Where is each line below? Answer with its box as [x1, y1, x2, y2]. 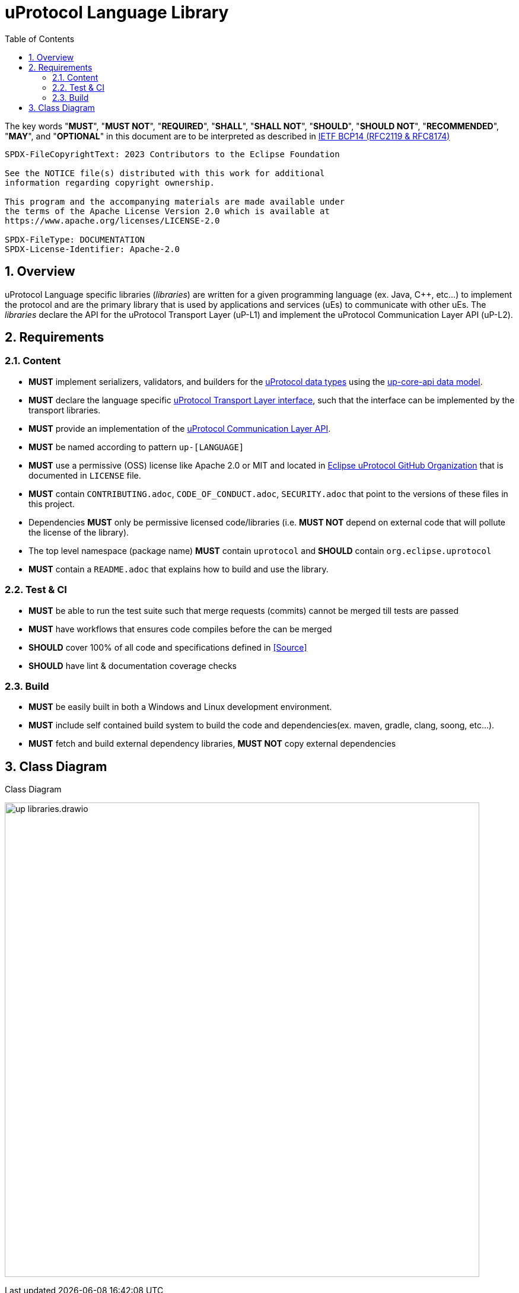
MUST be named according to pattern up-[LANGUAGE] [28, 441, 244, 452]
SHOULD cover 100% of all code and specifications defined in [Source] [28, 642, 307, 652]
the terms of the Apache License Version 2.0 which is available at [5, 206, 330, 216]
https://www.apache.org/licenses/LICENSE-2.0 [5, 215, 220, 225]
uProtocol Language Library [5, 2, 229, 23]
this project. [28, 498, 75, 509]
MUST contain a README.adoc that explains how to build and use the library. [28, 563, 329, 574]
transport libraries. [28, 405, 101, 415]
